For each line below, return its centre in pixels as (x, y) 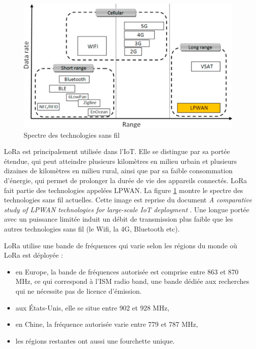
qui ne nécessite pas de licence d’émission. (79, 291)
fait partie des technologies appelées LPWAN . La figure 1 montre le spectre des (124, 190)
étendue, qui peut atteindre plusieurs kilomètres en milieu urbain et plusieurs (121, 161)
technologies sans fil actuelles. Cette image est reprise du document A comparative (128, 200)
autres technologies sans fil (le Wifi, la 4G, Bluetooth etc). (92, 229)
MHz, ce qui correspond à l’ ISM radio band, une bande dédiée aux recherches (132, 281)
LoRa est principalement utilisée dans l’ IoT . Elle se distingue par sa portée (117, 151)
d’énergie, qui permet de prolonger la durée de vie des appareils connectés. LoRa (126, 180)
